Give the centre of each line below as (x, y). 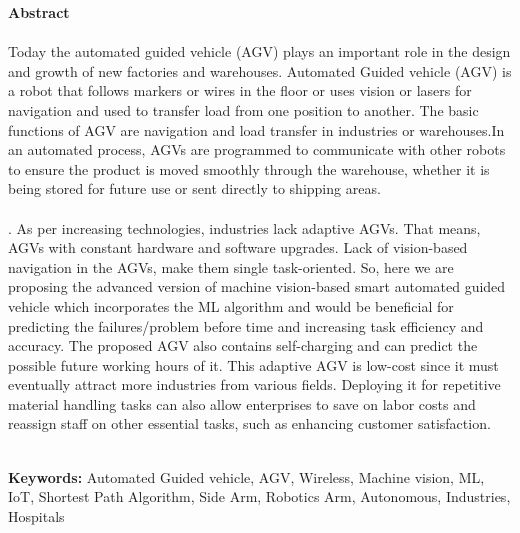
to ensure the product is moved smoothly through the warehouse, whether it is (249, 168)
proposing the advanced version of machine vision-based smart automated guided (257, 286)
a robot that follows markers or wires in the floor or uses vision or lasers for (240, 90)
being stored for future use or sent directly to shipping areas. (194, 188)
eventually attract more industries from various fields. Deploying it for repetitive (254, 384)
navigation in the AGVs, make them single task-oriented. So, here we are (231, 266)
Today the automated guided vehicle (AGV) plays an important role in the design (259, 51)
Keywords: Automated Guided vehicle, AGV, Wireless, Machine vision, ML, (246, 476)
